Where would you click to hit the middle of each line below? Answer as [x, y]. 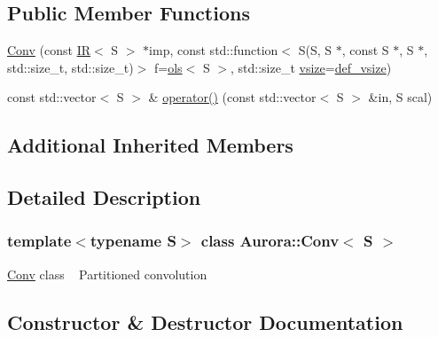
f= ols [168, 67]
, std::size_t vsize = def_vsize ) [311, 67]
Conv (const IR [49, 50]
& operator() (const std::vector [232, 97]
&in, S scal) [400, 97]
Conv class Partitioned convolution [107, 274]
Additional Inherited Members [150, 145]
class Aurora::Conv [270, 241]
